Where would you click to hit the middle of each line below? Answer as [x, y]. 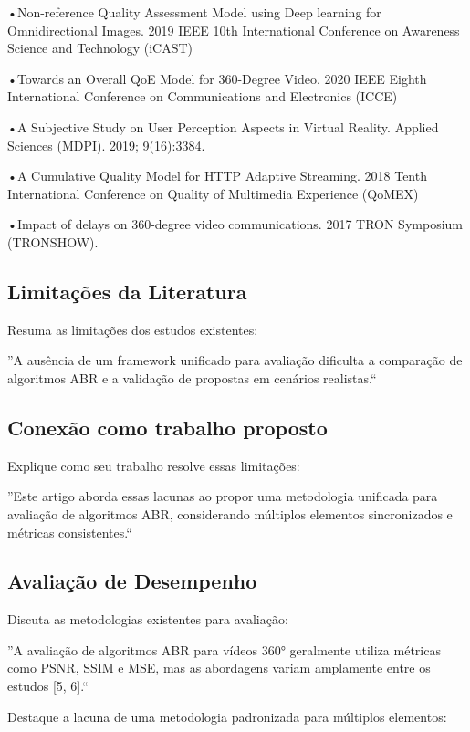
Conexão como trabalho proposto [167, 427]
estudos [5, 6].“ [48, 686]
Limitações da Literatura [127, 291]
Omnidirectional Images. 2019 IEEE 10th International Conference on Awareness [234, 30]
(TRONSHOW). [53, 241]
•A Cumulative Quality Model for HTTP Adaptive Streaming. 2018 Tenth [217, 176]
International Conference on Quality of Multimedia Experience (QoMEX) [213, 193]
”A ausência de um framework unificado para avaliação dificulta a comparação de [235, 360]
